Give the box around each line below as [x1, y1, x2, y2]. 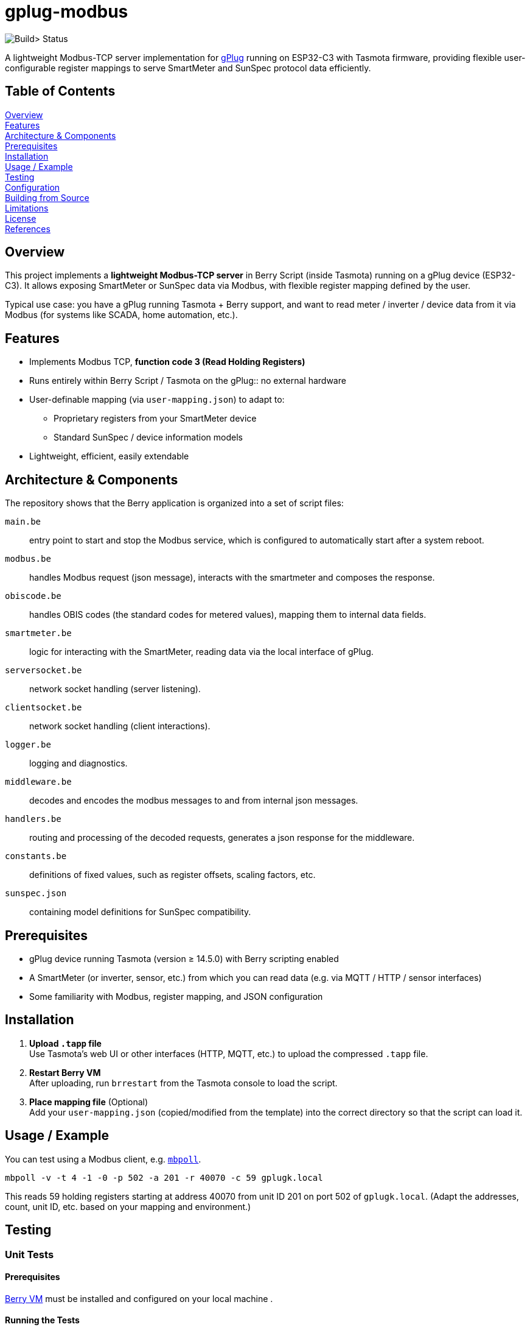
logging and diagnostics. [29, 758, 128, 769]
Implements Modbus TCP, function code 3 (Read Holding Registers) [29, 356, 305, 367]
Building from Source [5, 192, 89, 203]
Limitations [5, 202, 49, 213]
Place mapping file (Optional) [29, 1096, 148, 1107]
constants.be [5, 851, 67, 862]
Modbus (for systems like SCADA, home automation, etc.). [5, 310, 238, 320]
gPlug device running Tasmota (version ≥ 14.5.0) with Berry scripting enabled [29, 953, 339, 964]
